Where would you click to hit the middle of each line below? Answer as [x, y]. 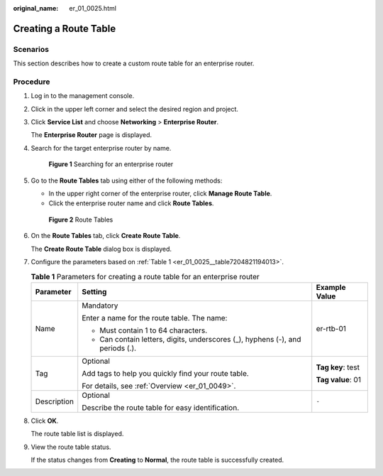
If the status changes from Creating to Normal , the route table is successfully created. [157, 460]
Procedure [32, 82]
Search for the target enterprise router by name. [101, 148]
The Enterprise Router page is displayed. [91, 135]
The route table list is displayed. [77, 434]
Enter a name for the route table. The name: [155, 318]
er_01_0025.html [93, 8]
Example [331, 287]
